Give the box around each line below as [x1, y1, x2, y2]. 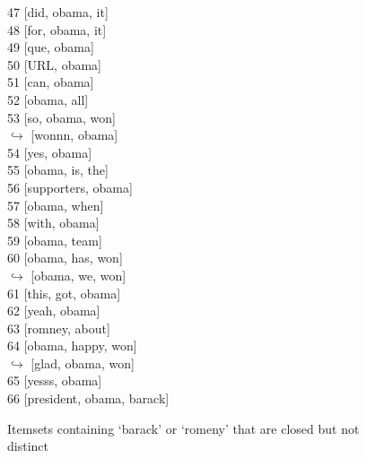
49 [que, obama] [7, 38, 94, 56]
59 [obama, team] [7, 230, 102, 249]
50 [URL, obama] [7, 55, 101, 73]
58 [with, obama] [7, 213, 100, 232]
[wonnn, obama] [30, 125, 118, 144]
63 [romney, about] [7, 318, 110, 337]
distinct [7, 436, 48, 455]
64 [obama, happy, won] [7, 336, 137, 355]
